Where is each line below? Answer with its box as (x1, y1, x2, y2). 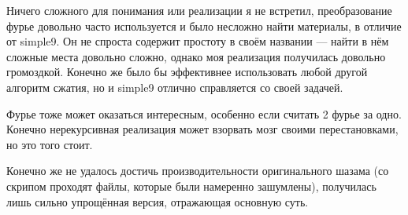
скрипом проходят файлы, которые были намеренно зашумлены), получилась (6, 177, 376, 194)
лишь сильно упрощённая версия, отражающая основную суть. (6, 193, 309, 210)
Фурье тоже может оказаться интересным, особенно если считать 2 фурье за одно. (6, 105, 402, 122)
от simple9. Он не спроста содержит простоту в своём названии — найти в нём (6, 33, 389, 49)
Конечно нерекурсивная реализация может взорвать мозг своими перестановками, (6, 121, 399, 137)
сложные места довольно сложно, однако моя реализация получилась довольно (6, 48, 386, 64)
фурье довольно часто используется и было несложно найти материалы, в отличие (6, 17, 402, 34)
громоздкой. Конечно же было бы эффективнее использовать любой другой (6, 64, 368, 80)
